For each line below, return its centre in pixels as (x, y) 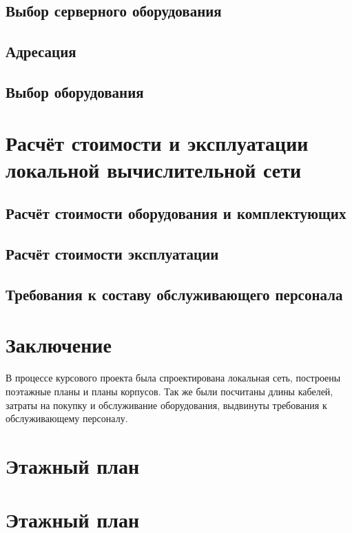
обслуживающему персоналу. (67, 418)
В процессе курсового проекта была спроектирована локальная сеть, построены (173, 378)
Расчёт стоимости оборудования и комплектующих (176, 213)
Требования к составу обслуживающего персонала (174, 294)
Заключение (59, 345)
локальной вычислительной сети (154, 169)
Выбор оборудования (75, 91)
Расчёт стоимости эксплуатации (112, 254)
